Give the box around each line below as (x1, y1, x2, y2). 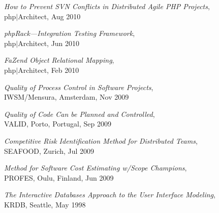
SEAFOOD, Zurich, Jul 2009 (4, 145, 95, 156)
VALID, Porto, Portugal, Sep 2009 (4, 118, 111, 129)
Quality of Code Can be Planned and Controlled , (4, 108, 155, 119)
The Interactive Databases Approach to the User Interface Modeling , (4, 189, 215, 200)
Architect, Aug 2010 (18, 11, 81, 21)
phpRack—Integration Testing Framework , (4, 28, 135, 38)
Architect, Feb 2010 (18, 64, 79, 75)
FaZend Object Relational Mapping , (4, 55, 114, 65)
